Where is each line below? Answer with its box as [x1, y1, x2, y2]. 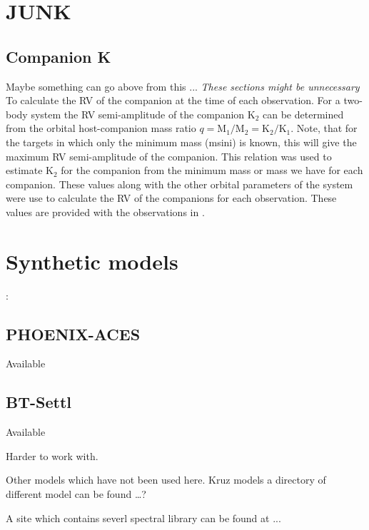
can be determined [263, 106, 344, 121]
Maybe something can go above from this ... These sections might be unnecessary [6, 78, 360, 93]
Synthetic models [6, 246, 178, 275]
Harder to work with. [6, 448, 98, 463]
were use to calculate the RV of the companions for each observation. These [6, 190, 337, 205]
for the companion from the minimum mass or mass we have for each [61, 163, 363, 178]
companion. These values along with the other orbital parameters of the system [6, 176, 353, 191]
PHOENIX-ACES [6, 322, 141, 345]
